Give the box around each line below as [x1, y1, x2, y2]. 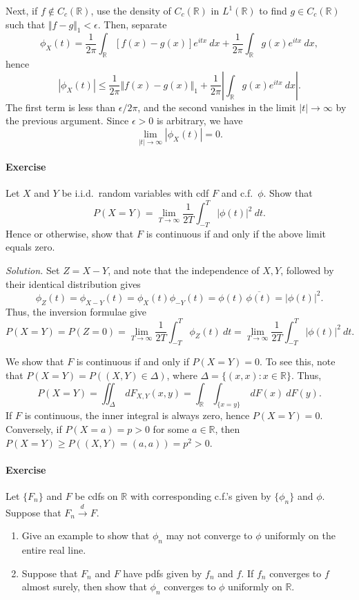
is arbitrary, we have [156, 113, 243, 128]
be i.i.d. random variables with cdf [61, 185, 209, 200]
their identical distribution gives [6, 276, 141, 291]
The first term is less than [6, 99, 116, 114]
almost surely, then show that [21, 579, 147, 594]
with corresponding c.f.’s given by [130, 489, 271, 503]
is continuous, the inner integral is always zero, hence [24, 408, 250, 423]
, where [166, 368, 197, 383]
